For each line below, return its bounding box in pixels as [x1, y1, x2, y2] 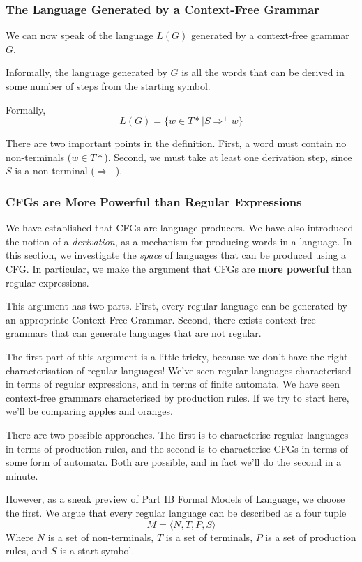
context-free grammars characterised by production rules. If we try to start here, [6, 390, 349, 404]
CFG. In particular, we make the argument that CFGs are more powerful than [6, 261, 352, 276]
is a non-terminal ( [15, 163, 95, 178]
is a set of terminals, [165, 529, 253, 544]
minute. [6, 468, 38, 483]
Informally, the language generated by [6, 65, 167, 79]
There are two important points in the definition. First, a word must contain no [6, 136, 347, 151]
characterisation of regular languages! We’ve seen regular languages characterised [6, 363, 352, 377]
